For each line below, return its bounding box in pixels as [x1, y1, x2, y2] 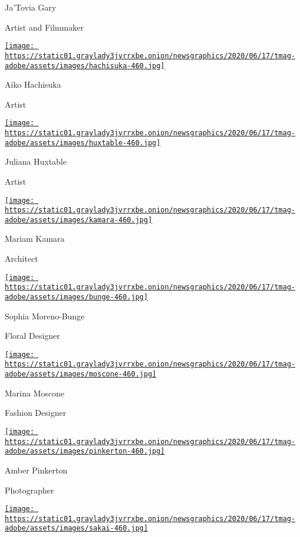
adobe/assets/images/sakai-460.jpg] [5, 524, 148, 533]
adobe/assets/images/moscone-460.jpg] [5, 370, 156, 379]
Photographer [5, 483, 54, 496]
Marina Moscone [5, 386, 65, 399]
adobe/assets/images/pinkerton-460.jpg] [5, 447, 165, 456]
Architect [5, 252, 38, 265]
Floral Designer [5, 329, 60, 342]
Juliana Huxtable [5, 155, 67, 168]
